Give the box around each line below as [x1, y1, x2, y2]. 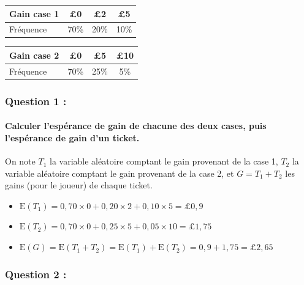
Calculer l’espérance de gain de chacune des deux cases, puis [5, 119, 267, 132]
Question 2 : [5, 266, 67, 281]
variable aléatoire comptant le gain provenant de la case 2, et [5, 166, 234, 179]
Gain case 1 [9, 7, 59, 20]
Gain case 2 [9, 48, 59, 61]
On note [5, 155, 36, 168]
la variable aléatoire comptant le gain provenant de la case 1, [49, 155, 278, 168]
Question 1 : [5, 93, 67, 108]
